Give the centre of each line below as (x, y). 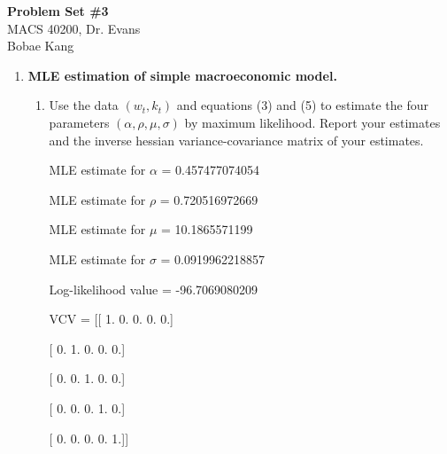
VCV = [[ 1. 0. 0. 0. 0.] (111, 319)
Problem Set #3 (58, 11)
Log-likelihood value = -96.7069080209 (154, 289)
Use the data (84, 105)
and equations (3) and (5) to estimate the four (302, 105)
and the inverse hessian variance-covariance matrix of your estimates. (236, 140)
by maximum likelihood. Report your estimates (312, 122)
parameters (79, 122)
